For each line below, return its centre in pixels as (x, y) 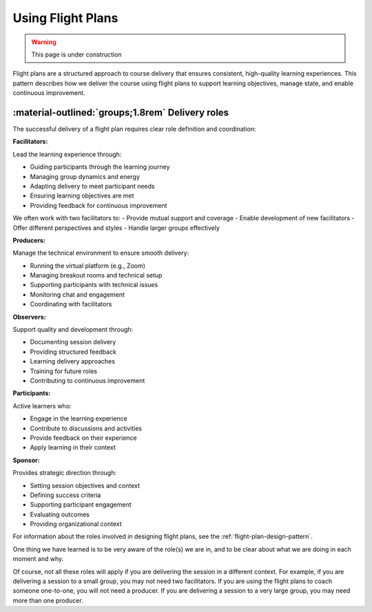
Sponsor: (27, 460)
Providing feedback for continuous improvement (99, 205)
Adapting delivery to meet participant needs (92, 186)
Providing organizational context (76, 524)
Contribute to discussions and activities (86, 428)
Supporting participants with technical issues (94, 285)
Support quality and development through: (73, 330)
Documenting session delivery (73, 342)
